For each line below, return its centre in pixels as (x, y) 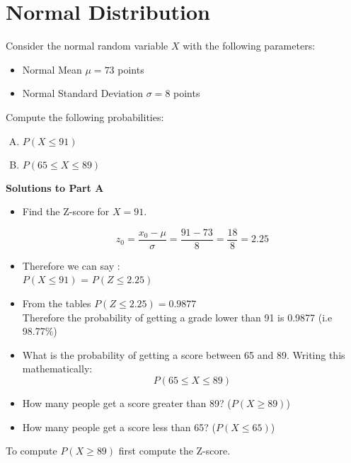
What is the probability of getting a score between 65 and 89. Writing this (184, 354)
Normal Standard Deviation (83, 93)
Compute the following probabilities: (85, 116)
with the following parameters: (249, 46)
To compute (31, 451)
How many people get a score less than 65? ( (119, 427)
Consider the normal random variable (87, 46)
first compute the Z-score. (174, 451)
